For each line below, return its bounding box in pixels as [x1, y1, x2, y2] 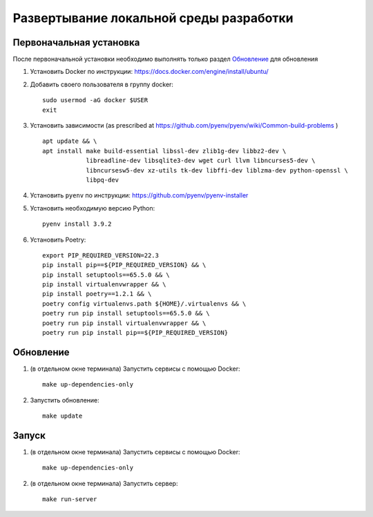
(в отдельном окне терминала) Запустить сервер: [30, 479, 178, 487]
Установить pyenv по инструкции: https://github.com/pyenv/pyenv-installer [30, 191, 249, 199]
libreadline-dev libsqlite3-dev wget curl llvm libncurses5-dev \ [86, 157, 316, 165]
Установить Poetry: [30, 235, 86, 244]
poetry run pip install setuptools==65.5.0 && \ [42, 309, 210, 318]
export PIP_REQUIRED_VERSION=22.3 [42, 251, 159, 259]
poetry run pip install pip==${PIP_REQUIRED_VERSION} [42, 329, 228, 337]
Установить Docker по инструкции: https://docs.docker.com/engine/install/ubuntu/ [30, 68, 269, 76]
